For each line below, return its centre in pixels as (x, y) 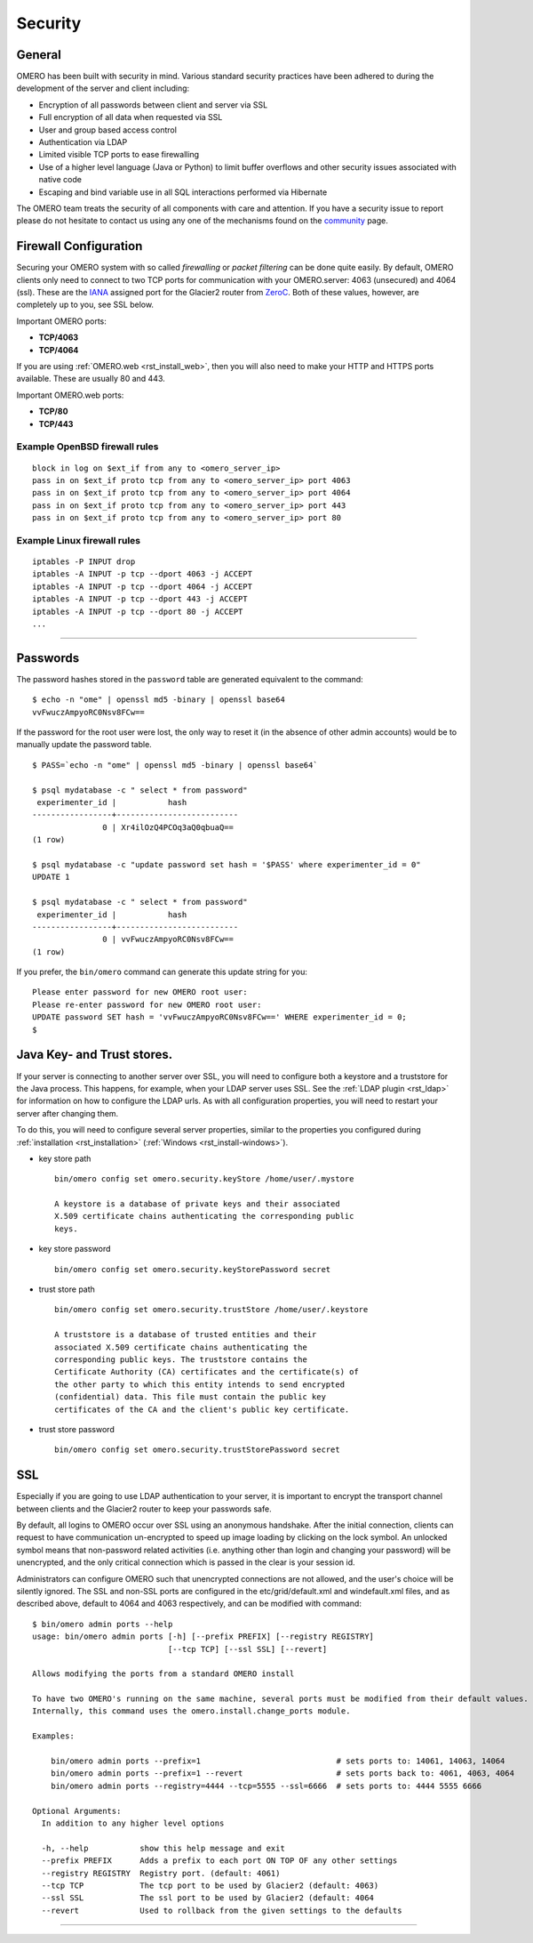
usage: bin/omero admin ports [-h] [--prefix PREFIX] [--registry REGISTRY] (203, 1637)
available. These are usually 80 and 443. (91, 379)
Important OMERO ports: (61, 321)
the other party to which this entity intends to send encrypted (200, 1384)
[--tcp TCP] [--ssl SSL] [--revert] (247, 1649)
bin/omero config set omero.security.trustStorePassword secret (198, 1450)
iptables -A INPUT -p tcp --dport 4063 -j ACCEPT (143, 574)
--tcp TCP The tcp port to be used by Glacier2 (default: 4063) (210, 1885)
